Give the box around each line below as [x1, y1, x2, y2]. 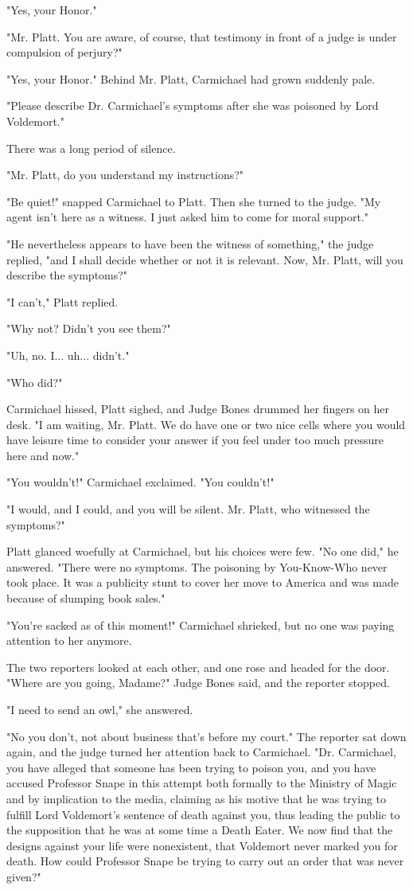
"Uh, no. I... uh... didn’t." [6, 346, 130, 363]
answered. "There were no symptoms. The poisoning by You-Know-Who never [6, 558, 388, 575]
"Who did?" [6, 373, 63, 390]
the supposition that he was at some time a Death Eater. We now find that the [6, 822, 393, 838]
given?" [6, 868, 41, 884]
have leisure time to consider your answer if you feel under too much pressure [6, 431, 384, 448]
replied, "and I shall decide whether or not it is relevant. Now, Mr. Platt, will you [6, 251, 403, 267]
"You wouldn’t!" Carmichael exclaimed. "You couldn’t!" [6, 474, 275, 490]
